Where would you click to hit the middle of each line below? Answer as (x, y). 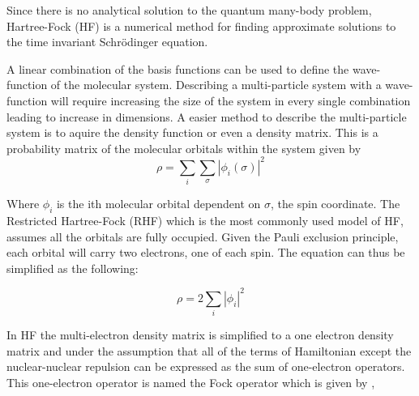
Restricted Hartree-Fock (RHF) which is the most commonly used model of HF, (205, 220)
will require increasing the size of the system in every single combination (231, 100)
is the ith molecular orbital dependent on (158, 204)
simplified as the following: (73, 268)
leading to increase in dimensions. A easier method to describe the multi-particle (207, 116)
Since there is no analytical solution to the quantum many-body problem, (189, 10)
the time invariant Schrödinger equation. (107, 42)
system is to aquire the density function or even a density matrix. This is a (192, 132)
